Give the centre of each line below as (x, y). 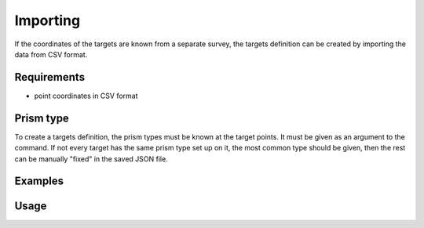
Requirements (50, 77)
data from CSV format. (51, 54)
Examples (39, 181)
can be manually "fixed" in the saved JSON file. (91, 159)
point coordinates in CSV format (86, 96)
